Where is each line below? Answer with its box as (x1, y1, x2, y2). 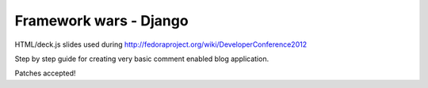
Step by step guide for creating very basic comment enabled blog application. (14, 54, 269, 63)
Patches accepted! (14, 68, 76, 78)
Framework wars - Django (14, 12, 189, 29)
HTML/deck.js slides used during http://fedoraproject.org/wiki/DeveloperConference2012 (14, 40, 308, 49)
